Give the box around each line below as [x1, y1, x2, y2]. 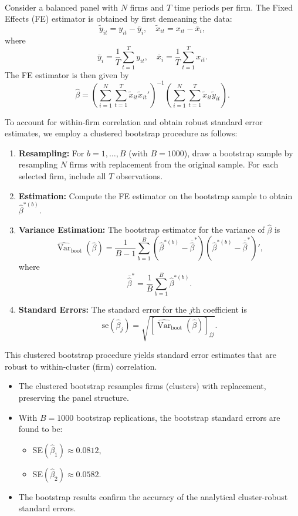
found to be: [18, 423, 63, 435]
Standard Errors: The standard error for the [18, 303, 187, 316]
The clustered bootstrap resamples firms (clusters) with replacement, [18, 380, 266, 392]
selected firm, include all [18, 169, 106, 182]
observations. [116, 169, 163, 182]
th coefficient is [192, 303, 248, 316]
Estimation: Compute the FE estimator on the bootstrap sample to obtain [18, 189, 293, 202]
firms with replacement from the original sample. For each [69, 158, 279, 170]
